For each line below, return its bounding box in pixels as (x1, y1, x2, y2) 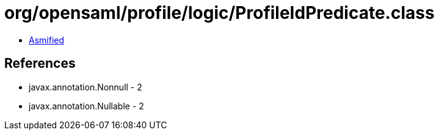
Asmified (29, 34, 65, 45)
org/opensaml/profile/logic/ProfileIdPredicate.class (4, 2, 435, 23)
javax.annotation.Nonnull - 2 (29, 81, 142, 92)
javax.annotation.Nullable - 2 (29, 100, 144, 111)
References (4, 56, 76, 71)
